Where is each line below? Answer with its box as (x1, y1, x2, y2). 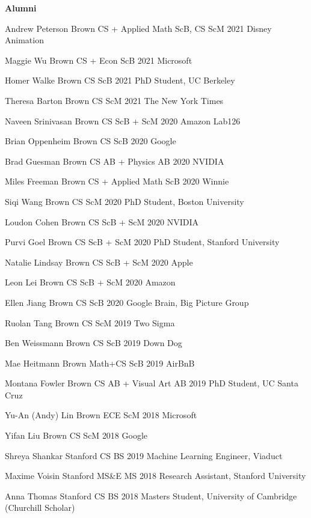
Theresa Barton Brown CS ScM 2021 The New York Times (5, 94, 224, 106)
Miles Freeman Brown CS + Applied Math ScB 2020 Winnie (5, 175, 229, 187)
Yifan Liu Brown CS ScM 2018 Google (5, 429, 148, 442)
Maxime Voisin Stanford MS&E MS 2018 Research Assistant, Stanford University (5, 469, 306, 482)
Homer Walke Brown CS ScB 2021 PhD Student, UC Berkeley (5, 74, 235, 87)
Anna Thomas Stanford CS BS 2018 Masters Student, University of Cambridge (5, 489, 297, 502)
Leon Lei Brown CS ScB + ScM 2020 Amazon (5, 276, 176, 288)
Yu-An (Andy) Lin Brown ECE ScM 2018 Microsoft (5, 409, 197, 421)
